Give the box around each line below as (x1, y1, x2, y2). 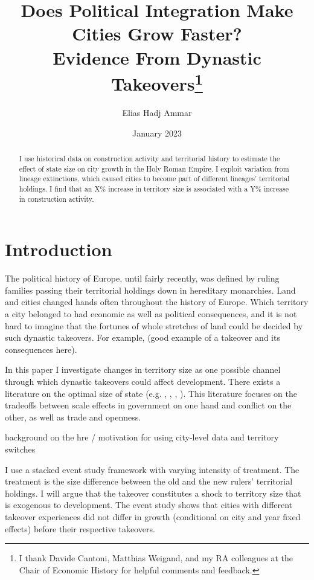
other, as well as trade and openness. (5, 410, 141, 423)
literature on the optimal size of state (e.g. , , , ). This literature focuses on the (5, 387, 297, 399)
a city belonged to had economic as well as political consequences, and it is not (5, 308, 297, 320)
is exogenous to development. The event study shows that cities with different (5, 498, 293, 511)
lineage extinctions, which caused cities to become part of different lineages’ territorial (19, 173, 290, 184)
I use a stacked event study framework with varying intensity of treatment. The (5, 463, 300, 475)
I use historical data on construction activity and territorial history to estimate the (19, 153, 280, 163)
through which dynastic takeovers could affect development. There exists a (5, 375, 281, 387)
